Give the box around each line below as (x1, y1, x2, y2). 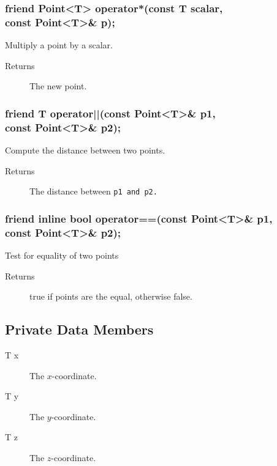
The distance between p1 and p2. (29, 185, 157, 198)
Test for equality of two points (5, 249, 119, 262)
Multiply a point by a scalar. (5, 39, 113, 51)
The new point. (29, 80, 87, 92)
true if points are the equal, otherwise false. (29, 290, 192, 303)
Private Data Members (5, 320, 154, 339)
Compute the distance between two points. (5, 144, 165, 157)
